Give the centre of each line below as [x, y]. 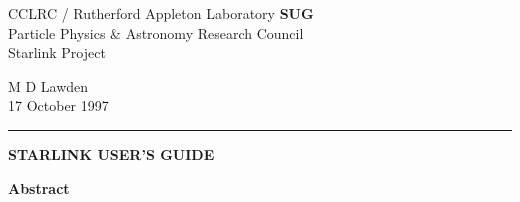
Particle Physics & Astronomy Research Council [156, 32]
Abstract [39, 187]
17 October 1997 [58, 105]
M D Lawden [48, 85]
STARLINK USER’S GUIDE [111, 153]
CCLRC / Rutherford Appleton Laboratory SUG [161, 13]
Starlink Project [57, 52]
